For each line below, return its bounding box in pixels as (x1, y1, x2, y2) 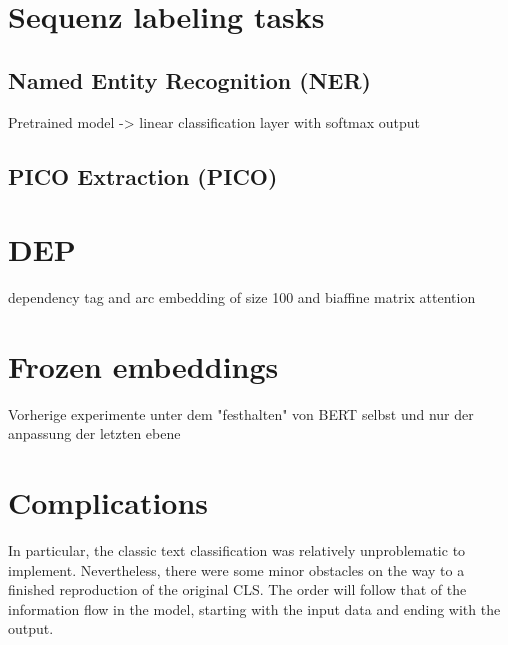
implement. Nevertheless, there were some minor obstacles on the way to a (8, 559, 465, 580)
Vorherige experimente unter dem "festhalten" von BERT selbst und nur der (8, 403, 474, 424)
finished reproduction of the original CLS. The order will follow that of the (8, 579, 467, 600)
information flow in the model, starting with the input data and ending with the (8, 598, 501, 619)
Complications (8, 482, 209, 523)
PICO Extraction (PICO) (8, 160, 278, 191)
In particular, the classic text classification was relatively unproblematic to (8, 540, 466, 561)
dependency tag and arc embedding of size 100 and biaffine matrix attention (8, 287, 476, 308)
